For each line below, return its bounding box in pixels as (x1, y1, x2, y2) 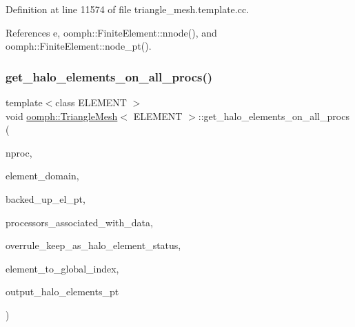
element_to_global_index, (6, 261, 119, 275)
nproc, (6, 145, 32, 159)
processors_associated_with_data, (6, 215, 153, 229)
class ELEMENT (55, 95, 127, 109)
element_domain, (6, 168, 79, 183)
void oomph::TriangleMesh (6, 108, 118, 123)
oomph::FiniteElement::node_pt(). (6, 39, 152, 53)
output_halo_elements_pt (6, 284, 119, 299)
